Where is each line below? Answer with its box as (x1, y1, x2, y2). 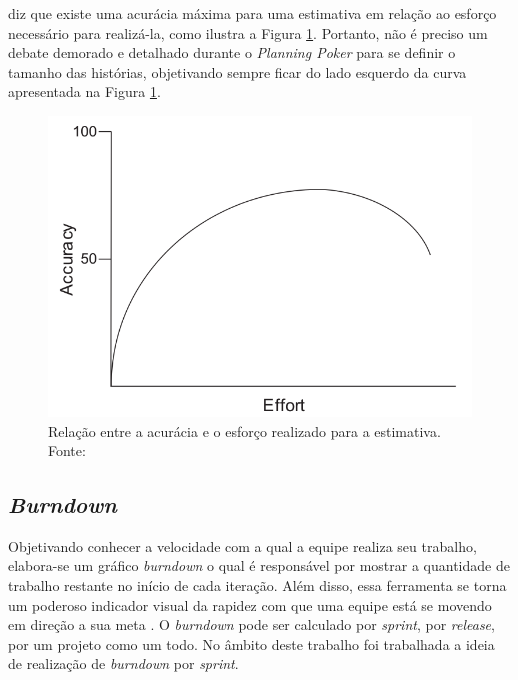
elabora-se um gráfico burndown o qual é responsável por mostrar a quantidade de (8, 555, 510, 576)
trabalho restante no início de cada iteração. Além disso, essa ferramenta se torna (8, 575, 507, 596)
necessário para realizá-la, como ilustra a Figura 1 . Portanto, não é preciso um (8, 22, 488, 43)
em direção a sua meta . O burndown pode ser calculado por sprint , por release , (8, 614, 495, 635)
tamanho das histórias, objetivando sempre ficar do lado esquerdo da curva (8, 61, 467, 82)
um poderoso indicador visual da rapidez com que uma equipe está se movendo (8, 594, 492, 615)
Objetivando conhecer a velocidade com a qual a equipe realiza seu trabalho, (8, 535, 477, 556)
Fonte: (48, 440, 86, 461)
